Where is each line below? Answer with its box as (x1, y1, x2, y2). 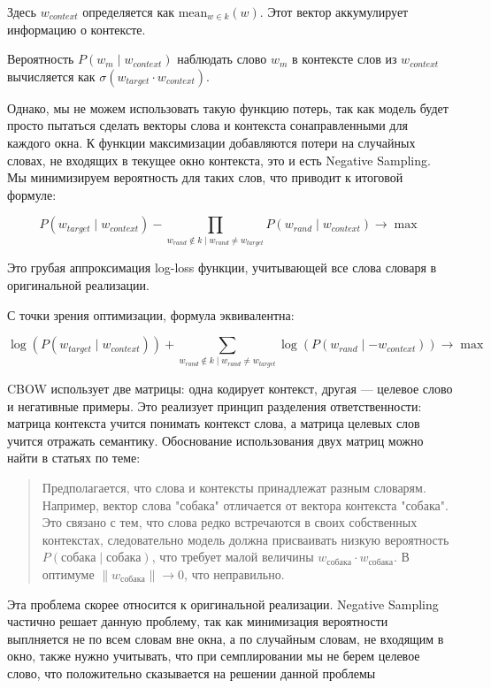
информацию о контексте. (7, 19, 146, 38)
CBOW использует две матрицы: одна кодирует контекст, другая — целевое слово (7, 379, 453, 398)
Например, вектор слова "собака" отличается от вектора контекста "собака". (42, 495, 449, 514)
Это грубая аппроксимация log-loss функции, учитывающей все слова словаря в (7, 258, 437, 277)
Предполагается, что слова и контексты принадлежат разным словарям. (42, 478, 426, 497)
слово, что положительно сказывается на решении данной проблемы (7, 663, 376, 682)
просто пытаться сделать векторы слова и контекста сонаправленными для (7, 116, 408, 134)
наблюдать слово (177, 50, 267, 68)
